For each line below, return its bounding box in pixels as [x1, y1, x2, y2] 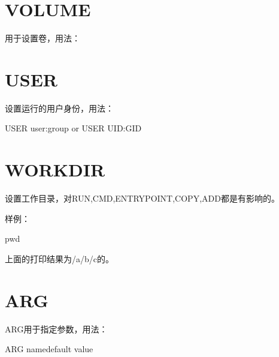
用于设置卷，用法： [5, 32, 80, 44]
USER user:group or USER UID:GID [5, 122, 142, 134]
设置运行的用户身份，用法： [5, 101, 114, 114]
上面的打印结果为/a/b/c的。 [5, 252, 114, 265]
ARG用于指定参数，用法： [5, 322, 108, 335]
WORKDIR [5, 157, 105, 182]
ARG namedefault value [5, 343, 93, 355]
